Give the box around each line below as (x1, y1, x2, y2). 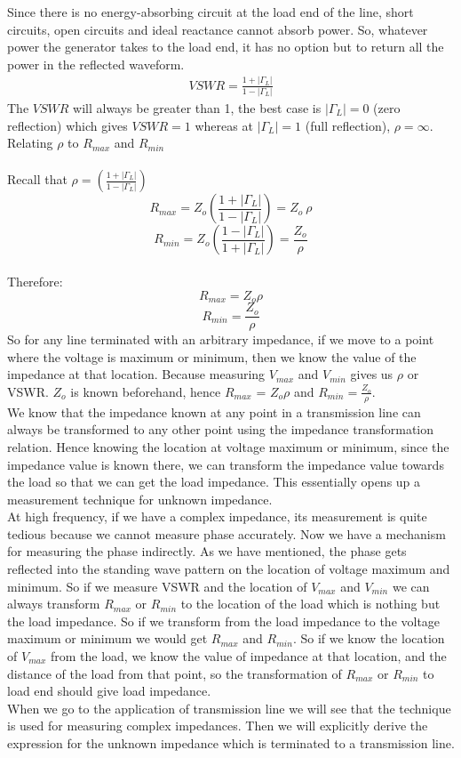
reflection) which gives (7, 116, 128, 134)
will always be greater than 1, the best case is (73, 99, 322, 117)
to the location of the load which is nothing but (180, 594, 441, 613)
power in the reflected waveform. (7, 54, 185, 73)
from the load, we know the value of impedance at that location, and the (50, 647, 447, 665)
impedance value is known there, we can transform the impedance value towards (7, 455, 444, 473)
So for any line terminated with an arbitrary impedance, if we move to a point (7, 330, 434, 349)
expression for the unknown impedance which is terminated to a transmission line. (7, 734, 455, 752)
